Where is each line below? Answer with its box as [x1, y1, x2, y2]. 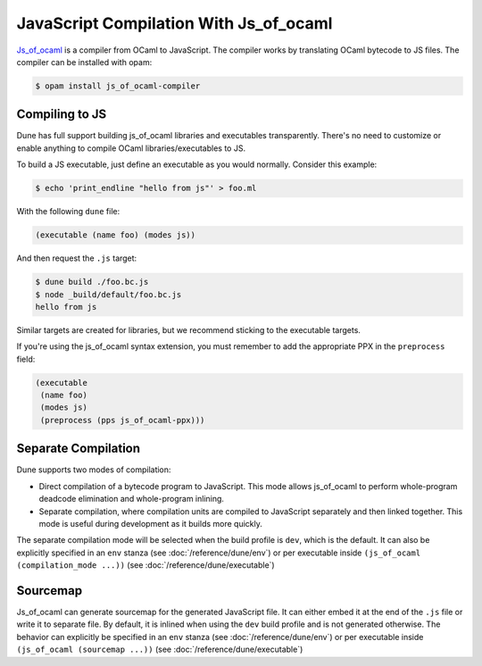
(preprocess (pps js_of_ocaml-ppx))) [40, 415, 205, 425]
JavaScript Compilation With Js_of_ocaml [16, 13, 333, 33]
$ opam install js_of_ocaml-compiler [35, 80, 201, 91]
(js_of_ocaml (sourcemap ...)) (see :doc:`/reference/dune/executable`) [16, 644, 303, 655]
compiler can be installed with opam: [16, 56, 153, 67]
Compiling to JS [16, 107, 107, 122]
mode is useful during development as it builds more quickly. [38, 518, 262, 529]
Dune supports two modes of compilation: [16, 464, 171, 475]
